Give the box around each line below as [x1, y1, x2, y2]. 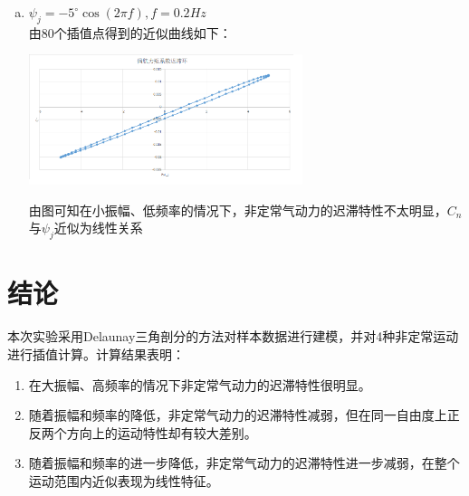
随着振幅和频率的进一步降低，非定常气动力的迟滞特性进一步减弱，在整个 [28, 453, 460, 472]
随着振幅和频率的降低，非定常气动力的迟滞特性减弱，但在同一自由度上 [28, 405, 447, 424]
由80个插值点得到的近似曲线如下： [28, 23, 232, 42]
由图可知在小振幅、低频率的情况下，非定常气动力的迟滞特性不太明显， [28, 200, 447, 219]
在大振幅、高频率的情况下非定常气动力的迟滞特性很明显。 [28, 375, 371, 394]
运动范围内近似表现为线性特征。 [28, 471, 219, 490]
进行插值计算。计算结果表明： [7, 344, 185, 363]
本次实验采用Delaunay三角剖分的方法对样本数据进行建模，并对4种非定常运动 [7, 327, 459, 346]
